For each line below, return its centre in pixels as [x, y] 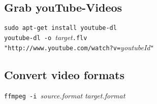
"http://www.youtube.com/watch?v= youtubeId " [79, 47]
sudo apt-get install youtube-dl [60, 28]
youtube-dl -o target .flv [46, 37]
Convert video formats [65, 74]
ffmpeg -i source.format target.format [65, 96]
